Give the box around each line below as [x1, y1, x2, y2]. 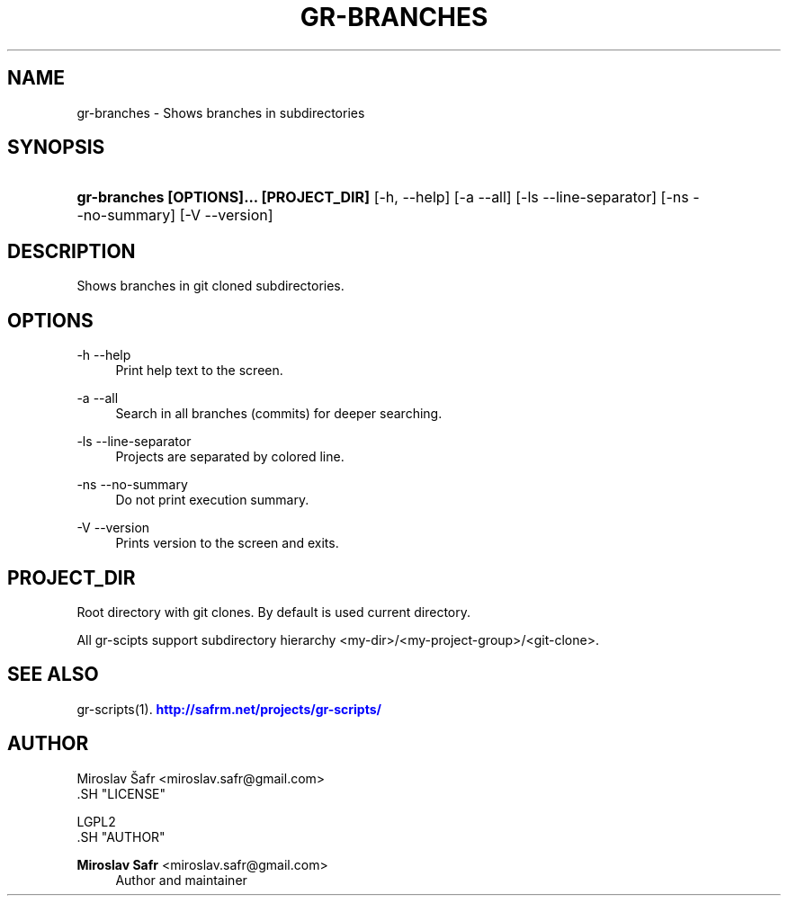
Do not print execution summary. [115, 492, 309, 508]
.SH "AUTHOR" [76, 828, 166, 845]
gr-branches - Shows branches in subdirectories [76, 104, 365, 121]
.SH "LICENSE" [76, 785, 166, 801]
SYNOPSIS [7, 136, 105, 159]
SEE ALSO [7, 663, 99, 686]
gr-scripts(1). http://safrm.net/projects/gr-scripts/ [76, 701, 381, 717]
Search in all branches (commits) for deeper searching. [115, 406, 443, 422]
